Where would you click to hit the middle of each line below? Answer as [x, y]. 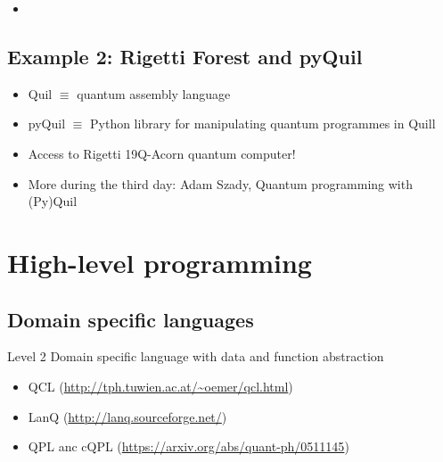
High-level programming [160, 262]
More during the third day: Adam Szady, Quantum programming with [220, 183]
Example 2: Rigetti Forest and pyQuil [185, 56]
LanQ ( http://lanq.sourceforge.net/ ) [127, 416]
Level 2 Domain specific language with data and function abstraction [196, 356]
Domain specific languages [131, 319]
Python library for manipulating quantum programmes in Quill [263, 124]
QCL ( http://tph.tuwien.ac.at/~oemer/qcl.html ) [160, 386]
